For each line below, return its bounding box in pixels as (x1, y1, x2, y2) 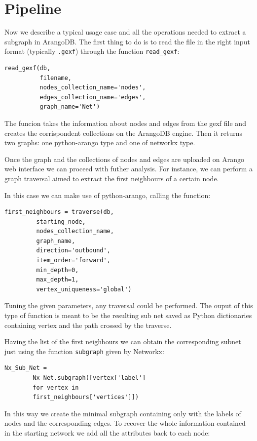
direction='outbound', (36, 247, 110, 254)
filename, (39, 74, 72, 81)
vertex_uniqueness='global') (36, 285, 132, 293)
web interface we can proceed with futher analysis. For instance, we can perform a (4, 163, 253, 174)
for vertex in (33, 384, 79, 391)
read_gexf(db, (4, 64, 51, 72)
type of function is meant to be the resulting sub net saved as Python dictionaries (4, 310, 252, 321)
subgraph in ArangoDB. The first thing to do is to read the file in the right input (4, 36, 250, 46)
